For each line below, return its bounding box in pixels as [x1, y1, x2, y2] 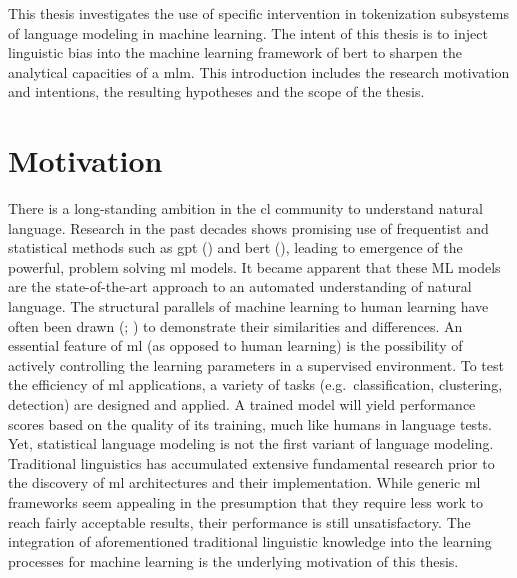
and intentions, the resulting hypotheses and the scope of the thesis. [8, 81, 425, 102]
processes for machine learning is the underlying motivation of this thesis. [8, 550, 459, 571]
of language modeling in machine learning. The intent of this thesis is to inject [8, 22, 488, 43]
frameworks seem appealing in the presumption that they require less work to [8, 492, 484, 512]
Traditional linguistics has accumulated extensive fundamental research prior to [8, 452, 495, 473]
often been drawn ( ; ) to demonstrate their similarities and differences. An [8, 315, 463, 336]
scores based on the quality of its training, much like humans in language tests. [8, 413, 492, 434]
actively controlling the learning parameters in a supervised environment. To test [8, 354, 504, 375]
